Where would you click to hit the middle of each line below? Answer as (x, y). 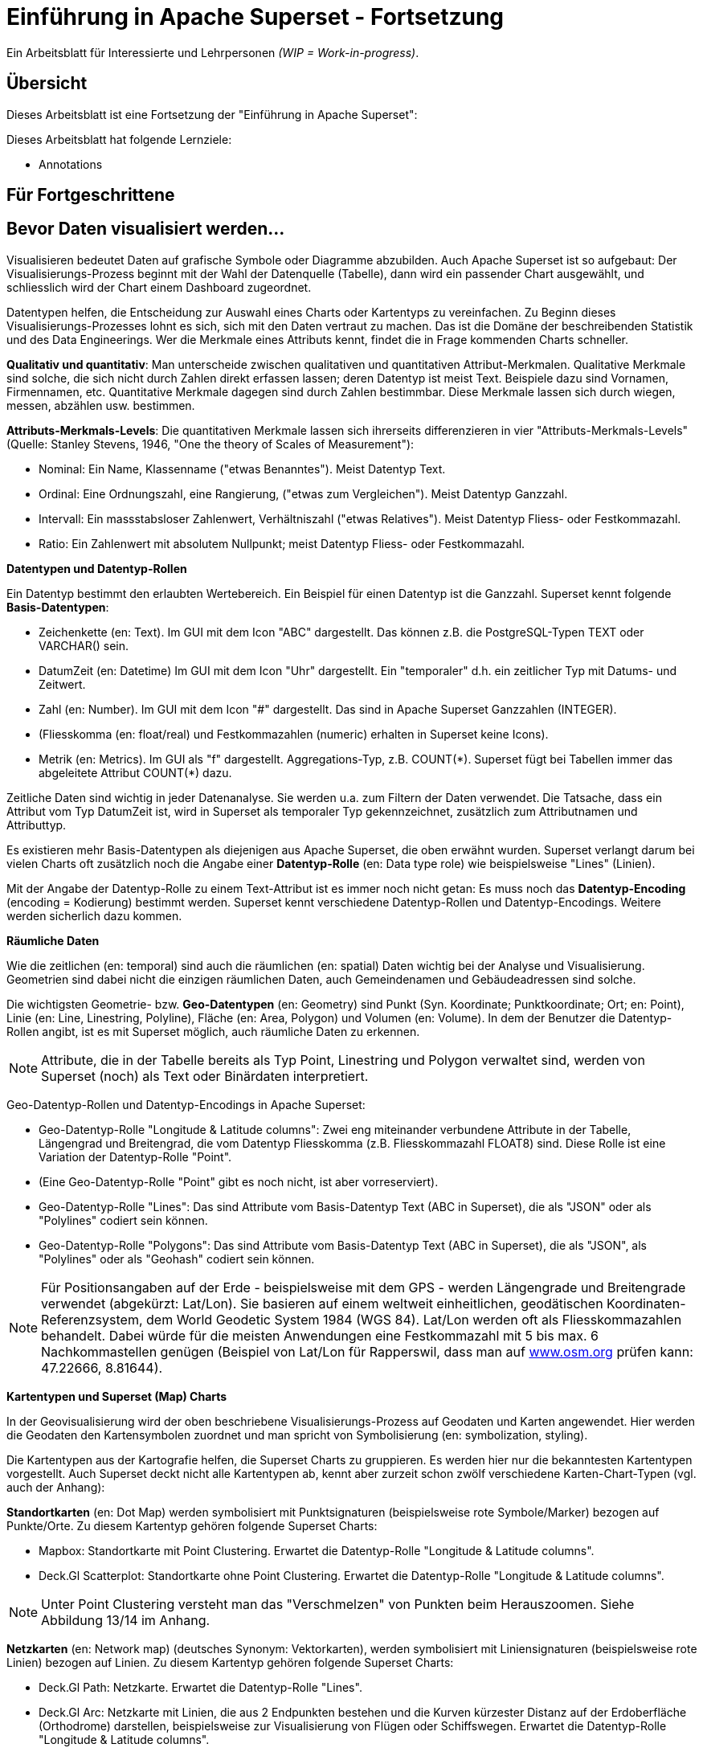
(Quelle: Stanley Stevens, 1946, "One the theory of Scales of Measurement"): (210, 444)
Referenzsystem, (92, 1319)
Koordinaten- (646, 1303)
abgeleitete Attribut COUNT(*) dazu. (135, 772)
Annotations (71, 164)
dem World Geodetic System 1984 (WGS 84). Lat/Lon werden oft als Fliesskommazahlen (414, 1319)
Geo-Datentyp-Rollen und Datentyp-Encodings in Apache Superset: (186, 1104)
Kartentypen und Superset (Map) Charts (117, 1396)
